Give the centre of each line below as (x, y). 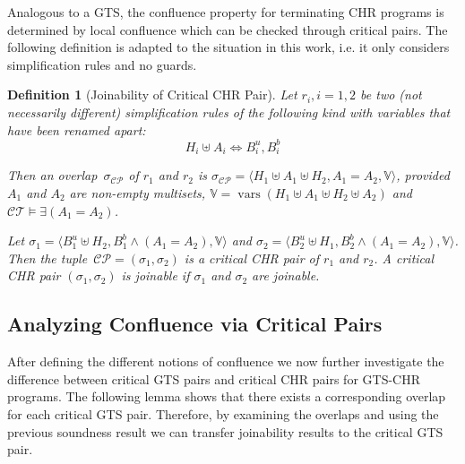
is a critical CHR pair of (252, 258)
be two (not (391, 95)
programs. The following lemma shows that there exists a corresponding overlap (227, 396)
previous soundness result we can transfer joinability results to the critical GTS (225, 431)
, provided (423, 175)
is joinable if (155, 275)
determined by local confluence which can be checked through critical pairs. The (228, 29)
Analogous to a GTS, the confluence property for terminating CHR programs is (226, 12)
